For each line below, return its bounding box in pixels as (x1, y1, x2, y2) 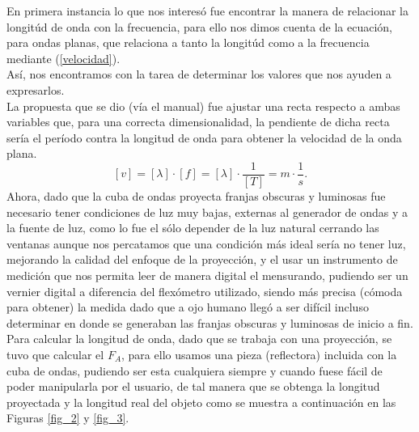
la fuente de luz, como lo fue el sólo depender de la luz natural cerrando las (6, 219, 379, 236)
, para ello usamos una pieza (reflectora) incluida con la (121, 345, 397, 362)
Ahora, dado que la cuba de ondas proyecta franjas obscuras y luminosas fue (6, 188, 386, 204)
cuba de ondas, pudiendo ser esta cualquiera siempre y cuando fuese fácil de (6, 362, 383, 379)
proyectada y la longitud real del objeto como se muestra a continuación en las (6, 393, 396, 410)
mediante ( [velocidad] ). (6, 49, 121, 66)
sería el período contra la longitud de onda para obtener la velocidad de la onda (6, 129, 402, 146)
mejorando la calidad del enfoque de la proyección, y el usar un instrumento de (6, 251, 398, 268)
